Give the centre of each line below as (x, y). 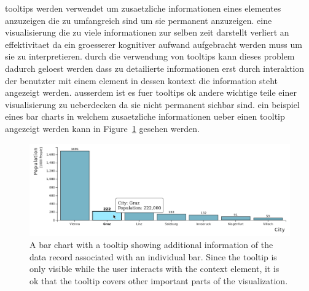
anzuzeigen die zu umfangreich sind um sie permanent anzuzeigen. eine (139, 20)
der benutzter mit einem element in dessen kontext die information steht (142, 80)
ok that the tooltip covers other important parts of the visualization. (159, 280)
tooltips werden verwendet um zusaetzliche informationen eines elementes (143, 8)
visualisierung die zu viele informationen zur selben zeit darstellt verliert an (147, 32)
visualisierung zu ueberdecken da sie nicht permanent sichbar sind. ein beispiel (152, 104)
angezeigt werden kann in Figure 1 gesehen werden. (102, 128)
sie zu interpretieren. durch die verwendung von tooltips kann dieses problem (150, 56)
